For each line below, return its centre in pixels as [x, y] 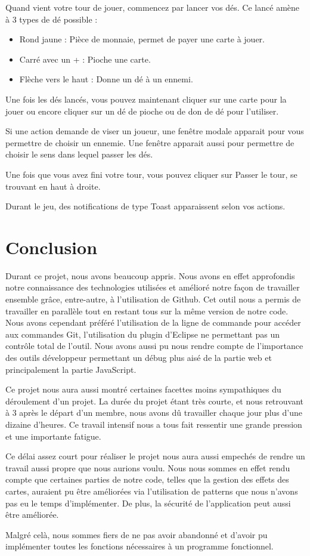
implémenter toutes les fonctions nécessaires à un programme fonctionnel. [139, 546]
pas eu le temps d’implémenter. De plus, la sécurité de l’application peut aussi [148, 503]
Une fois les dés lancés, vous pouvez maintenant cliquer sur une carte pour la [146, 99]
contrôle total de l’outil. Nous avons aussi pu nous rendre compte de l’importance [154, 346]
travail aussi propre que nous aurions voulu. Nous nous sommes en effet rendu [148, 467]
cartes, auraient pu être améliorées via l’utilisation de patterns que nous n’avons [152, 491]
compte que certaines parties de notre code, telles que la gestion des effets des [147, 479]
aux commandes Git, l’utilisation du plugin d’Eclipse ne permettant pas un [142, 334]
